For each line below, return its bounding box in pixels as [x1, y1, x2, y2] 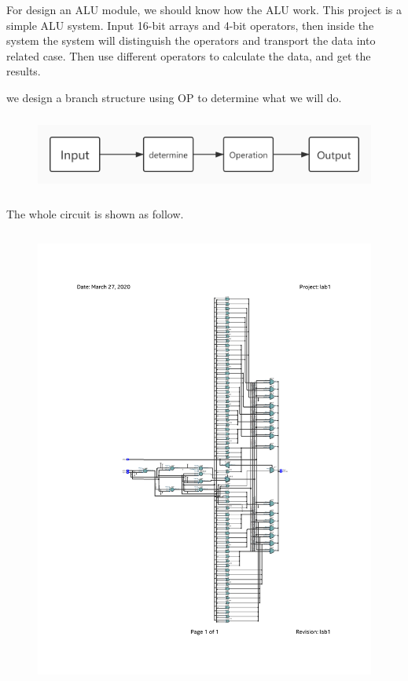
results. [6, 63, 41, 79]
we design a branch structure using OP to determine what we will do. [6, 89, 342, 105]
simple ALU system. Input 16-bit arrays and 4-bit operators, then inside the [6, 16, 374, 33]
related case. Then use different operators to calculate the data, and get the [6, 47, 371, 64]
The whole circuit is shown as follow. [6, 206, 184, 222]
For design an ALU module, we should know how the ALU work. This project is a [6, 2, 402, 17]
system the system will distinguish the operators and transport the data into [6, 32, 376, 49]
